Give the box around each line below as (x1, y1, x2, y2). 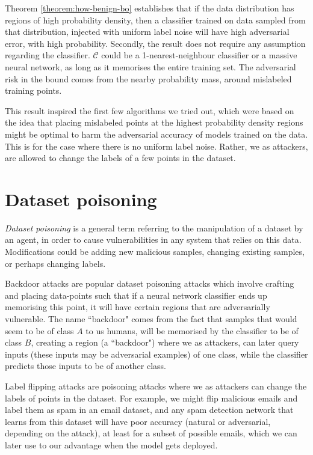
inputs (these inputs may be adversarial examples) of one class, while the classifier (5, 347, 308, 360)
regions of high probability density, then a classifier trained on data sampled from (5, 13, 306, 26)
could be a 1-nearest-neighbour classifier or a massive (101, 49, 297, 61)
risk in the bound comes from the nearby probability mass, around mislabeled (5, 72, 292, 85)
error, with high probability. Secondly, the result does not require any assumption (5, 37, 306, 49)
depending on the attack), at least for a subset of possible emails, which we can (5, 427, 297, 439)
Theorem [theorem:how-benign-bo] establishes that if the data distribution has (5, 2, 294, 14)
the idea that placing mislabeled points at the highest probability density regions (5, 116, 303, 129)
